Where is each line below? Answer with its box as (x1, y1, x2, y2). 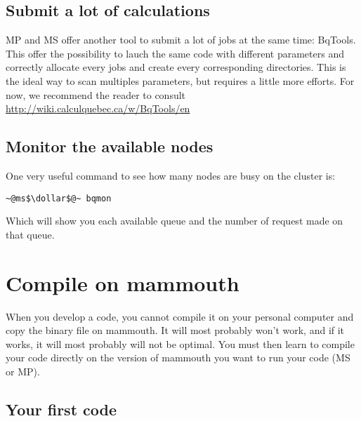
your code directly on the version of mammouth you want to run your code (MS (6, 350, 350, 365)
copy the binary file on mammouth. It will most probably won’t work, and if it (6, 323, 345, 338)
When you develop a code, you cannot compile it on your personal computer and (6, 309, 354, 323)
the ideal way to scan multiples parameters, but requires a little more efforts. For (6, 73, 355, 88)
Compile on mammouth (6, 268, 239, 297)
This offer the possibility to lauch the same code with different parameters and (6, 46, 344, 60)
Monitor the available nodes (6, 135, 214, 157)
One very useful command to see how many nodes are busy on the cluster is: (6, 168, 336, 182)
